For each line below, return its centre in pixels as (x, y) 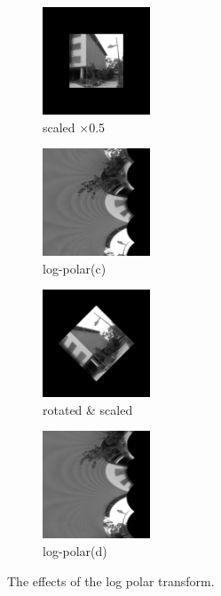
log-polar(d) (75, 550)
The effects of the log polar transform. (111, 580)
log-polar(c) (75, 268)
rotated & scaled (88, 409)
